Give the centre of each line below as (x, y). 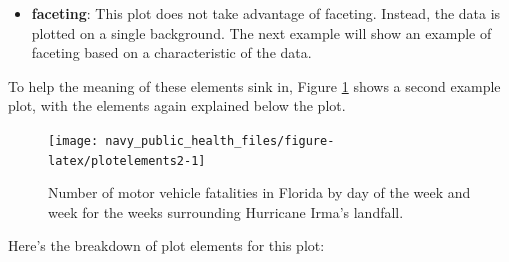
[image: (73, 140)
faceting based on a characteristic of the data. (171, 52)
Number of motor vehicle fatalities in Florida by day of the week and (259, 192)
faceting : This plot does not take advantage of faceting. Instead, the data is (266, 13)
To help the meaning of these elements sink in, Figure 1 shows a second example (254, 85)
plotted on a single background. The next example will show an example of (261, 32)
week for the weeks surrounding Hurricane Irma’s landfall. (226, 211)
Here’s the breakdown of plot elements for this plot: (166, 245)
